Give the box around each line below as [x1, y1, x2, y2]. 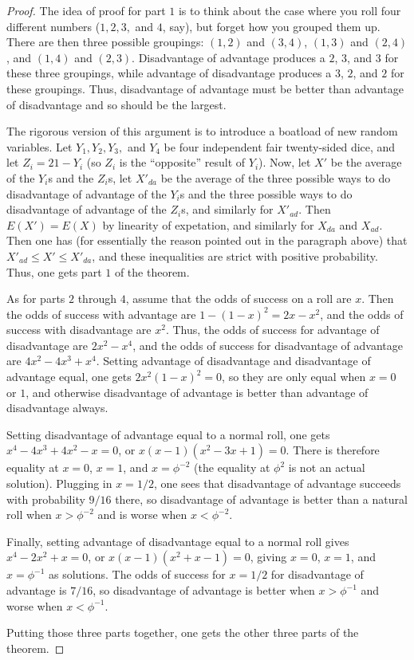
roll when [6, 506, 52, 523]
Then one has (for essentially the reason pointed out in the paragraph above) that [6, 232, 408, 249]
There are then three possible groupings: [6, 33, 204, 50]
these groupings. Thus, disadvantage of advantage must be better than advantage [6, 80, 404, 96]
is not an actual [288, 459, 365, 476]
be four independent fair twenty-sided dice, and [164, 138, 396, 155]
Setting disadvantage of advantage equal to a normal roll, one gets [6, 426, 330, 442]
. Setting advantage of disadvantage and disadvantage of [96, 352, 371, 369]
